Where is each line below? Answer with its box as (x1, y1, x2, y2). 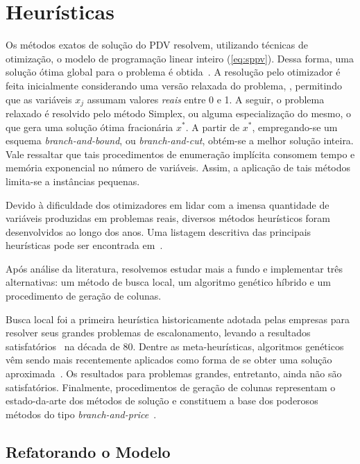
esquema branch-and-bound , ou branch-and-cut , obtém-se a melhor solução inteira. (6, 133, 354, 148)
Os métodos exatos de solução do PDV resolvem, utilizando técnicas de (6, 37, 309, 52)
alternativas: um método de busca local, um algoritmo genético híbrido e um (6, 275, 331, 289)
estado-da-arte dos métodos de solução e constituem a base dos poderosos (6, 393, 318, 408)
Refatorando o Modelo (6, 440, 171, 462)
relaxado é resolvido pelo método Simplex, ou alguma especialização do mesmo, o (6, 105, 352, 120)
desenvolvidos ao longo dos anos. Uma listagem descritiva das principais (6, 224, 311, 239)
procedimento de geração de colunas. (6, 289, 162, 303)
